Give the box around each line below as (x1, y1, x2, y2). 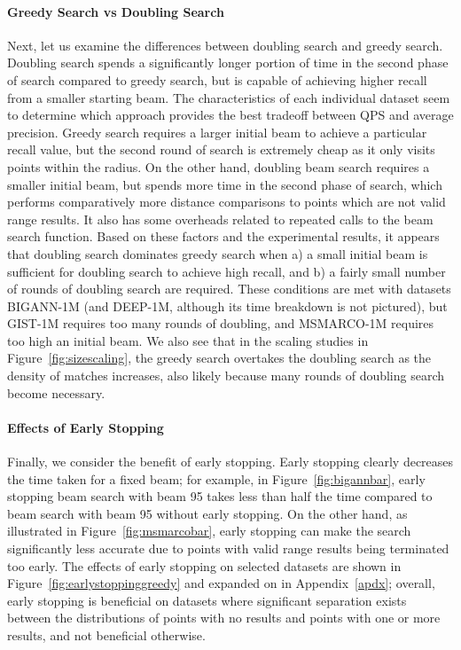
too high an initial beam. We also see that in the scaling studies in (7, 331, 369, 349)
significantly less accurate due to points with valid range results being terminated (7, 539, 449, 558)
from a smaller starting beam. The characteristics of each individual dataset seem (7, 88, 450, 106)
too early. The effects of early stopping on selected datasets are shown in (7, 556, 402, 575)
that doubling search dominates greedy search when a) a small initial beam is (7, 244, 428, 262)
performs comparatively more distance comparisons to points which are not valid (7, 192, 446, 211)
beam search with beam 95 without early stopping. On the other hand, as (7, 504, 408, 522)
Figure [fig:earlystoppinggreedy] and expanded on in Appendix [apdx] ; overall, (7, 574, 435, 592)
